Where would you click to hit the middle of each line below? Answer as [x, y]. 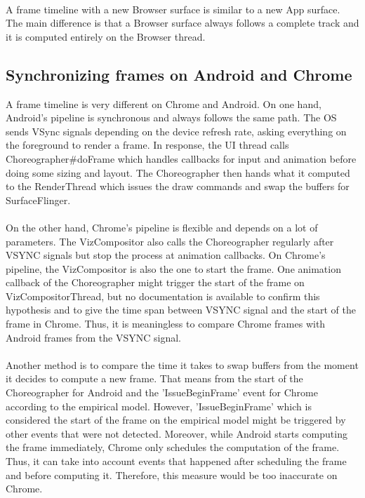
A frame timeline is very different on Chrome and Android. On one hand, [164, 103]
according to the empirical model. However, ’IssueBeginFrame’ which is [159, 406]
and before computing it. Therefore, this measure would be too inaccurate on [172, 475]
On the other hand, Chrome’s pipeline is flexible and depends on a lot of [162, 227]
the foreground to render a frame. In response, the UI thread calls [147, 145]
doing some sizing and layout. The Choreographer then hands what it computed [178, 172]
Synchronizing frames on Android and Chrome [179, 74]
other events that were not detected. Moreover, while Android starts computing [177, 433]
